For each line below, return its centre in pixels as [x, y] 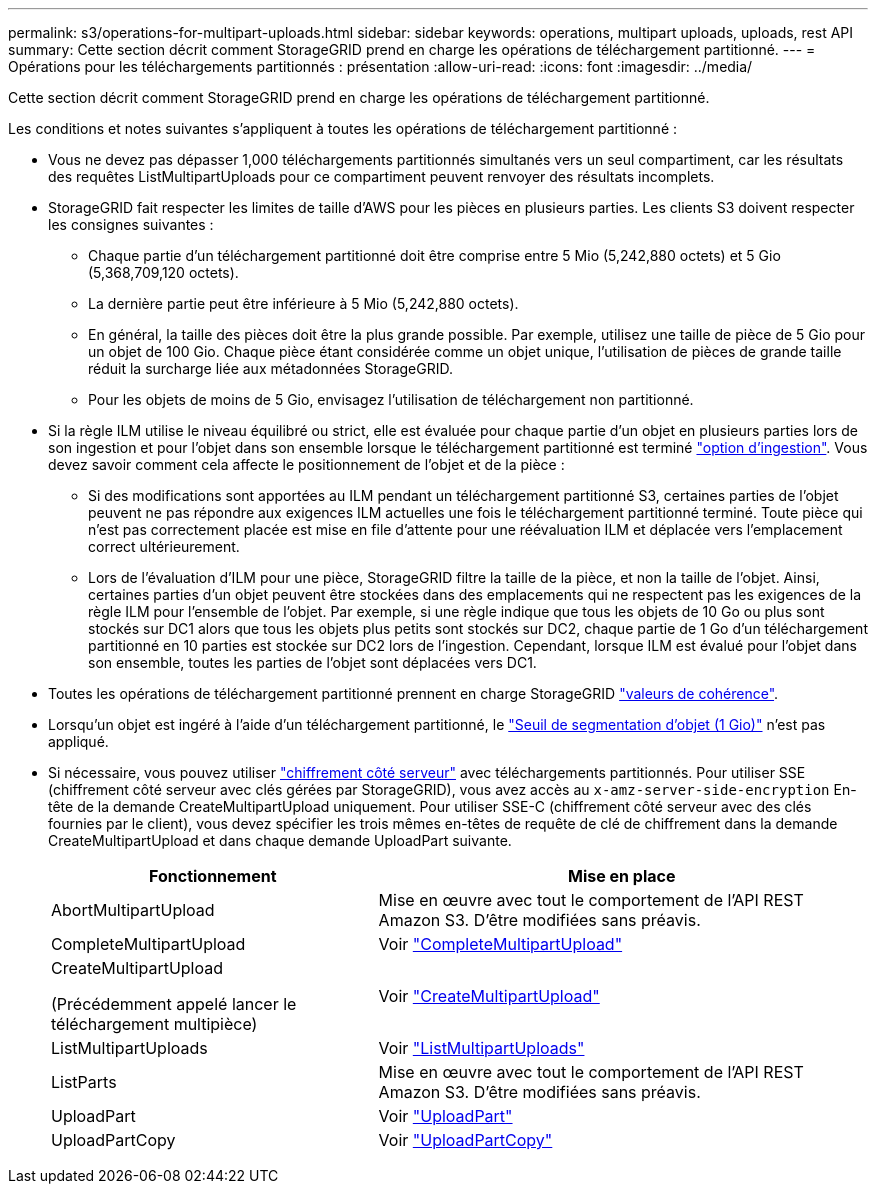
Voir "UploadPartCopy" [465, 1140]
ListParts [84, 1082]
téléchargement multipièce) [154, 1024]
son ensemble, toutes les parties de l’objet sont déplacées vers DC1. [312, 662]
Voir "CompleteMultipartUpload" [500, 944]
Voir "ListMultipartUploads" [481, 1048]
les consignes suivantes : [131, 224]
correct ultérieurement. [164, 546]
